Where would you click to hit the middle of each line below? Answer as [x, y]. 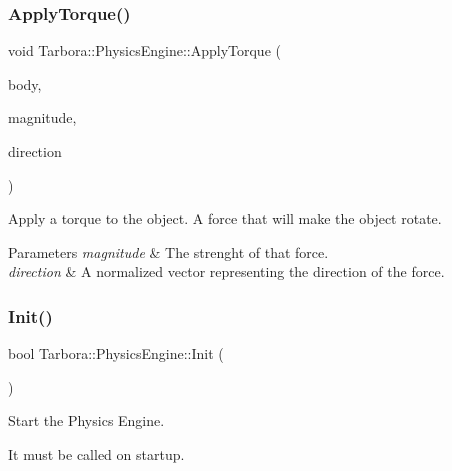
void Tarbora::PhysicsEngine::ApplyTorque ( [144, 50]
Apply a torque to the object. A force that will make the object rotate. [225, 218]
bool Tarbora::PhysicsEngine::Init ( [116, 353]
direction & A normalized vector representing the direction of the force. [226, 271]
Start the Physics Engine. [86, 420]
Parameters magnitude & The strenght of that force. [168, 251]
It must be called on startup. [96, 453]
